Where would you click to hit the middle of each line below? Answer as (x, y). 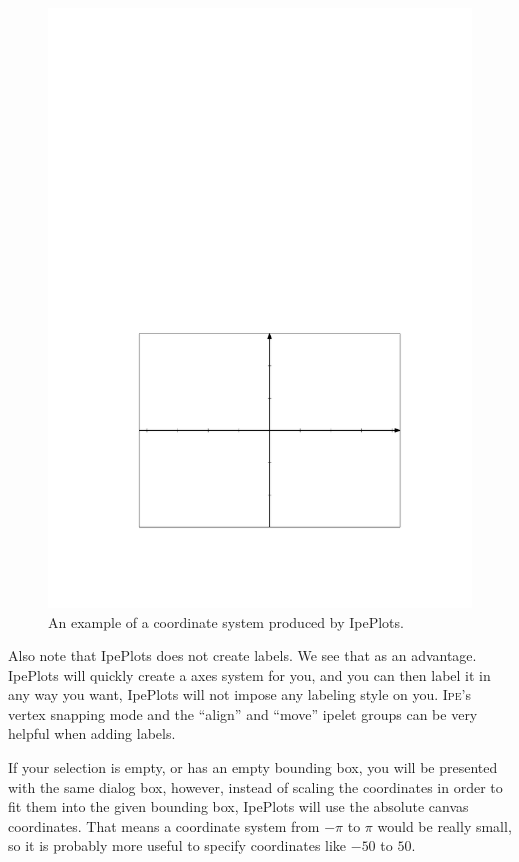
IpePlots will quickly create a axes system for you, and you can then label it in (249, 674)
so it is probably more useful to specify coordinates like (177, 845)
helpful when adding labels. (92, 733)
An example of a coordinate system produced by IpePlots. (226, 621)
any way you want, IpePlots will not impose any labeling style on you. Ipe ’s (239, 694)
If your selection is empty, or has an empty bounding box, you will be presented (253, 767)
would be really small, (444, 825)
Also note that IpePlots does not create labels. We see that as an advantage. (242, 655)
